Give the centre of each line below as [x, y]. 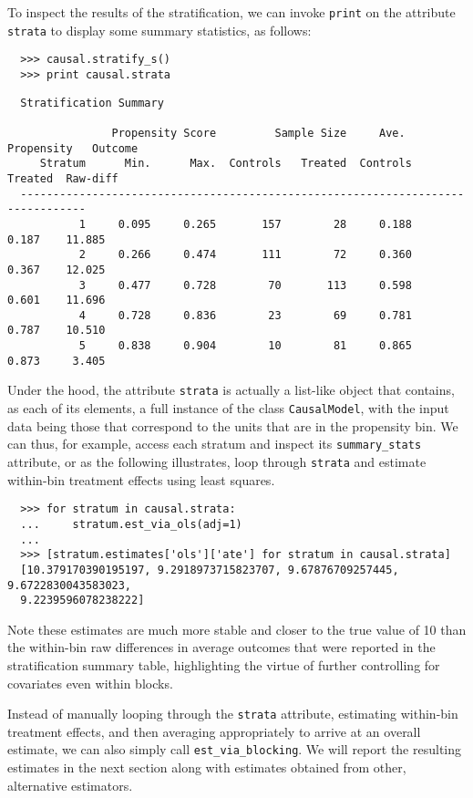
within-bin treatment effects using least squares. [141, 479]
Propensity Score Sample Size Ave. [258, 133]
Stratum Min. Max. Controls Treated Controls [226, 164]
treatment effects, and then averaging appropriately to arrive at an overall [214, 731]
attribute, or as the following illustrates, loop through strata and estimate [217, 461]
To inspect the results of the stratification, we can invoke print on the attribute [231, 12]
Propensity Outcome [73, 148]
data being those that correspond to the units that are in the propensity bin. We [233, 425]
